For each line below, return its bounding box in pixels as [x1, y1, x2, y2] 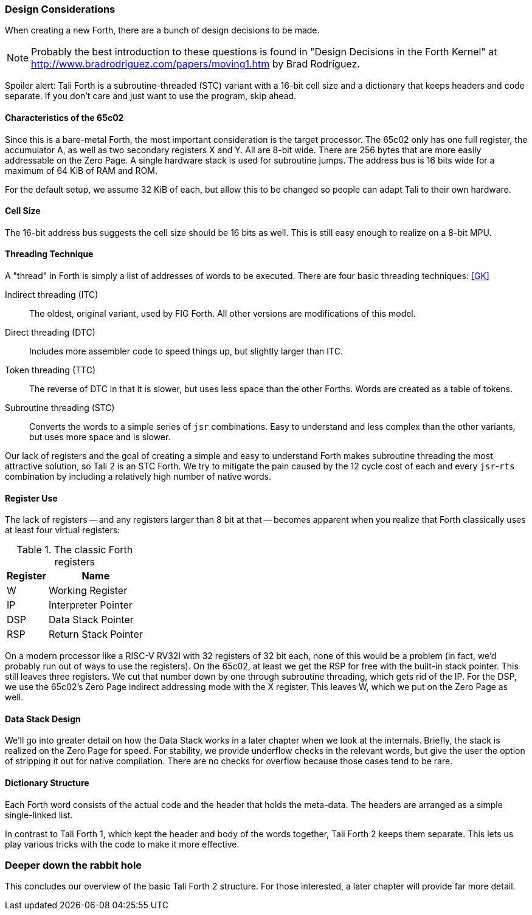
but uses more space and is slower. [29, 432, 171, 443]
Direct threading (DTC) [5, 327, 95, 338]
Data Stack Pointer [49, 613, 134, 626]
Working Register [49, 584, 128, 597]
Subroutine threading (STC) [5, 402, 115, 413]
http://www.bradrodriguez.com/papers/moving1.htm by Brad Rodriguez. [31, 58, 360, 71]
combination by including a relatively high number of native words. [5, 471, 271, 482]
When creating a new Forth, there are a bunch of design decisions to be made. [5, 25, 320, 36]
